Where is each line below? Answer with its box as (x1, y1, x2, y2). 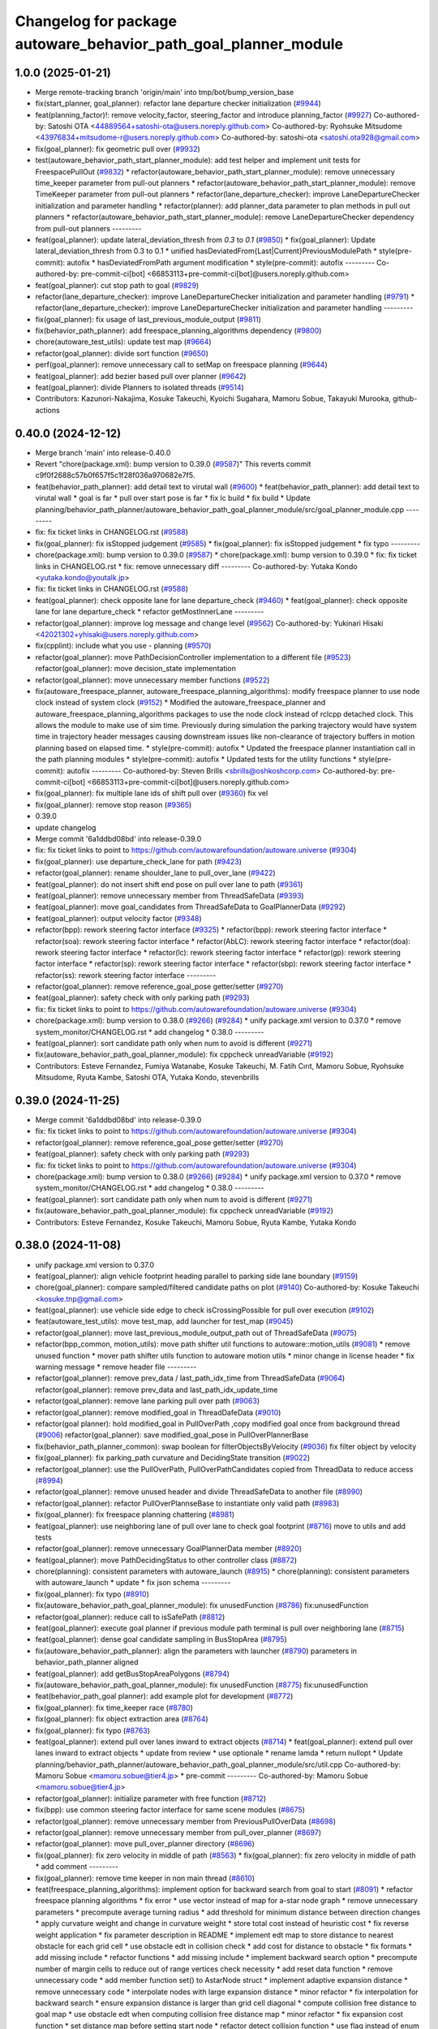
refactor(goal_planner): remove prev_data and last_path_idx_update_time (35, 1385, 278, 1394)
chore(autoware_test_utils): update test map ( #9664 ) (35, 337, 212, 347)
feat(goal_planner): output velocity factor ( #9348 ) (35, 913, 202, 923)
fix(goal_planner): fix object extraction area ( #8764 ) (35, 1714, 208, 1724)
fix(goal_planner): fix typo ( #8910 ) (35, 1589, 150, 1599)
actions (35, 405, 60, 415)
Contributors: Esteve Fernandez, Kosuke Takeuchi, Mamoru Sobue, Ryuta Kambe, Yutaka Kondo (35, 1217, 357, 1227)
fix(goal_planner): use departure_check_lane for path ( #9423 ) (35, 856, 243, 866)
